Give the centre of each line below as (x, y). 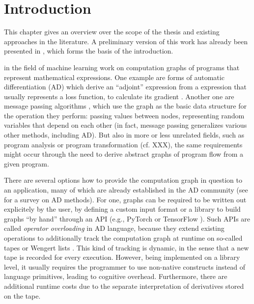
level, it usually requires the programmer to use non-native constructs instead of (125, 266)
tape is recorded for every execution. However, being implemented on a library (122, 257)
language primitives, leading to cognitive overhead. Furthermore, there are (116, 276)
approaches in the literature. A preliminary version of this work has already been (126, 41)
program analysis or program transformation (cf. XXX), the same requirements (123, 144)
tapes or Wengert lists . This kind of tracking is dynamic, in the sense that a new (127, 247)
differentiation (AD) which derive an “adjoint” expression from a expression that (125, 87)
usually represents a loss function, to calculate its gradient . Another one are (119, 96)
